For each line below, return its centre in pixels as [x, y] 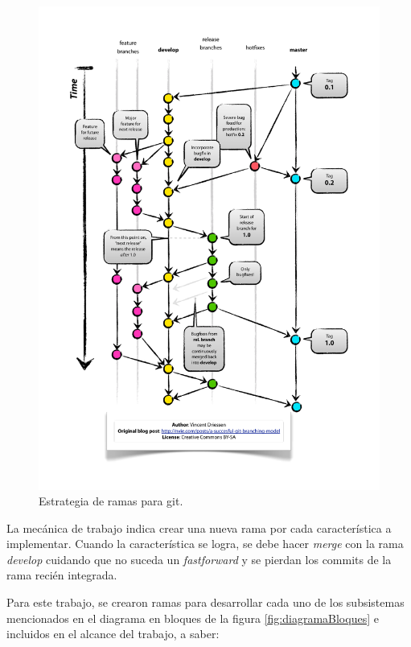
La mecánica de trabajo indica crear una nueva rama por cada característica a [199, 527]
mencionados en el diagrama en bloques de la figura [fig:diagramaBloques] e [193, 618]
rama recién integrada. [62, 575]
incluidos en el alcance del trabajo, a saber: [113, 634]
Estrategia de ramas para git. [111, 501]
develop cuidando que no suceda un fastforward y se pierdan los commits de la [199, 559]
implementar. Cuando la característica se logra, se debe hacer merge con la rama [205, 544]
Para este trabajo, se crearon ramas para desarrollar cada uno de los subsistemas [205, 602]
